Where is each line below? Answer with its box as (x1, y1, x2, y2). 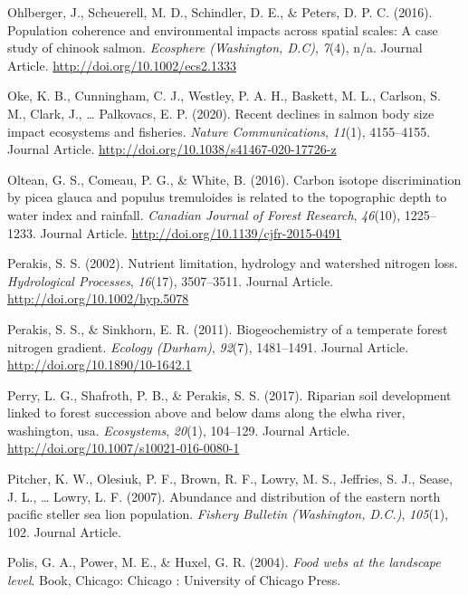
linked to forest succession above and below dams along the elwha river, (7, 403, 406, 422)
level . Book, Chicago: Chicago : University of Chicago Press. (7, 571, 341, 590)
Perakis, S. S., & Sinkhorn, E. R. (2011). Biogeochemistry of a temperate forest (7, 319, 448, 338)
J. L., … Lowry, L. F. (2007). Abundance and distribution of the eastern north (7, 486, 441, 505)
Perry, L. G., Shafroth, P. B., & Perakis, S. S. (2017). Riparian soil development (7, 385, 452, 404)
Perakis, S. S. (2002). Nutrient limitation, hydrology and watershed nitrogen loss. (7, 254, 458, 273)
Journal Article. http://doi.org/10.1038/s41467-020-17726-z (7, 139, 337, 158)
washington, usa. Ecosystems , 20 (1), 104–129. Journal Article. (7, 420, 350, 439)
